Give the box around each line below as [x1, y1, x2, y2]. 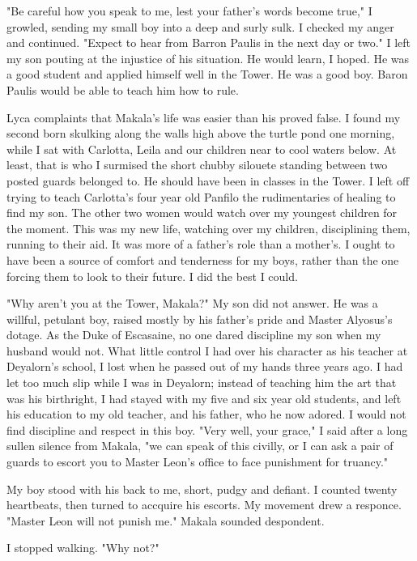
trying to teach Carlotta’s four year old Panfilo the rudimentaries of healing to [6, 188, 396, 205]
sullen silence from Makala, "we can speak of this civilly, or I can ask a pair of [6, 437, 394, 454]
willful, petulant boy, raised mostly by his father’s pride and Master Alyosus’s [6, 310, 393, 327]
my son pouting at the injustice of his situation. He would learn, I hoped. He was [6, 49, 410, 66]
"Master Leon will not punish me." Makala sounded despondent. [6, 512, 325, 529]
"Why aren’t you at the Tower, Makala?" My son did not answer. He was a [6, 295, 378, 312]
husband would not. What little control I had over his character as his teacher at [6, 342, 408, 359]
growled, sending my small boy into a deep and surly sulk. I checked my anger [6, 18, 394, 35]
